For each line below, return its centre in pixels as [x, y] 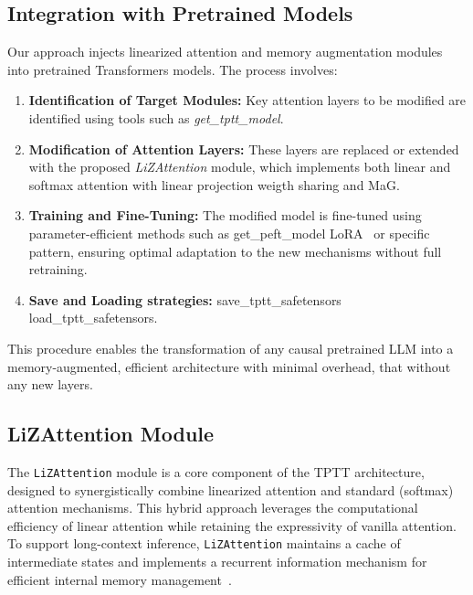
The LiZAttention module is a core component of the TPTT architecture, [216, 471]
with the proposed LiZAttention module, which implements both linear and [240, 167]
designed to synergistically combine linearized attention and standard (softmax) [231, 489]
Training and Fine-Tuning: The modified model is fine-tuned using [225, 215]
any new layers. [50, 384]
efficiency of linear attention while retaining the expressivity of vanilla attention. [232, 525]
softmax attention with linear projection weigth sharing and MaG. [214, 184]
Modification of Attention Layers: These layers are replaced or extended [244, 149]
